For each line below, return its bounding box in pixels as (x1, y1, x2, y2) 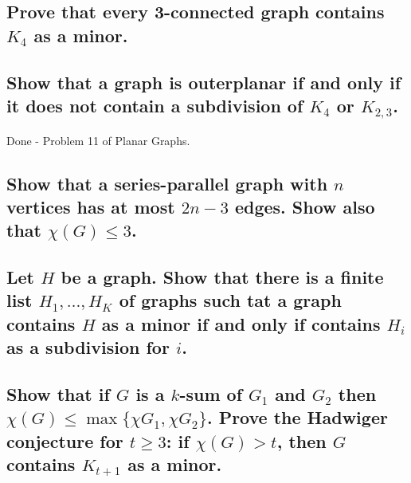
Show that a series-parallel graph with (6, 171, 328, 195)
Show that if (6, 382, 110, 406)
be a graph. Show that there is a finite (61, 265, 384, 289)
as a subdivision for (6, 335, 170, 359)
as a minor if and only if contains (101, 311, 381, 336)
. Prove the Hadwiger (206, 405, 388, 430)
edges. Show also (234, 194, 375, 218)
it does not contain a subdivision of (6, 92, 303, 117)
